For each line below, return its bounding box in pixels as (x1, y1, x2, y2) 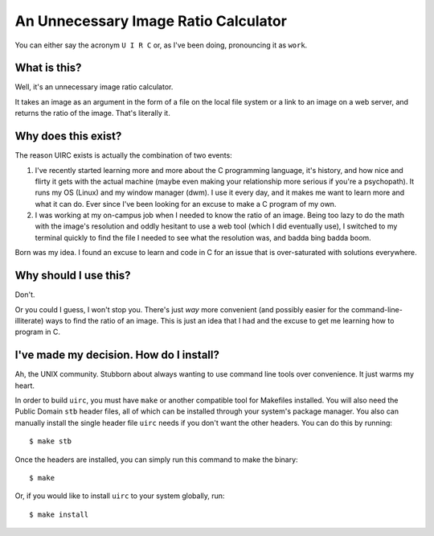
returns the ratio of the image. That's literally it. (14, 109, 170, 118)
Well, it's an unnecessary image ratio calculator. (14, 82, 174, 92)
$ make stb (29, 437, 72, 446)
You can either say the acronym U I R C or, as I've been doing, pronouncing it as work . (14, 40, 308, 50)
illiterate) (14, 315, 44, 325)
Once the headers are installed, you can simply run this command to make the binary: (14, 455, 298, 464)
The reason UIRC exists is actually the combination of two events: (14, 150, 232, 160)
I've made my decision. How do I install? (14, 348, 220, 362)
